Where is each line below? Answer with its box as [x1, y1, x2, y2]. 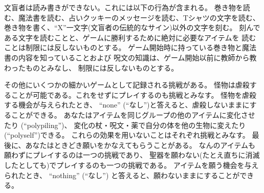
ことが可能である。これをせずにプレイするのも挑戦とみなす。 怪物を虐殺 [11, 89, 257, 100]
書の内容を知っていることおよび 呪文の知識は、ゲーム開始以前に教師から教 [4, 52, 257, 62]
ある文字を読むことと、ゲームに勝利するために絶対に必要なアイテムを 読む [4, 32, 256, 42]
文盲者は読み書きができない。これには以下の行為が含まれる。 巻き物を [4, 2, 243, 12]
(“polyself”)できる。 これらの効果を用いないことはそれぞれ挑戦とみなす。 [4, 130, 250, 140]
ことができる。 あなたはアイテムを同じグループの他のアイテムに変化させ [11, 109, 255, 120]
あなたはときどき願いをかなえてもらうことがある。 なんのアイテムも [25, 139, 256, 150]
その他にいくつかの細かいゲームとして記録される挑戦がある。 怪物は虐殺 [4, 79, 250, 90]
